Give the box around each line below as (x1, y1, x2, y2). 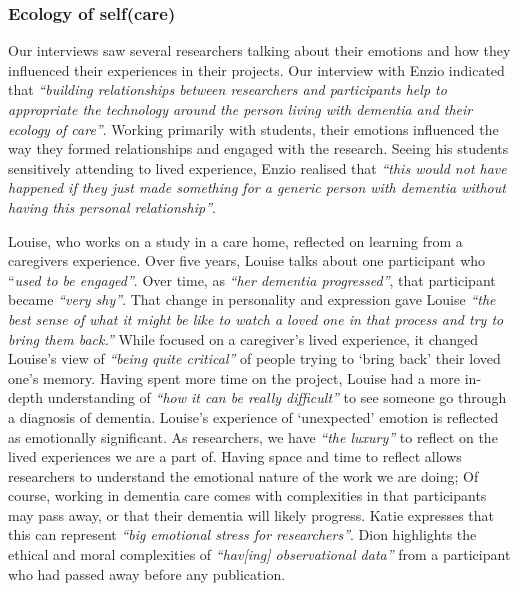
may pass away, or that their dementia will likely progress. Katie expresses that (8, 504, 495, 525)
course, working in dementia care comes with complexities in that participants (8, 485, 487, 506)
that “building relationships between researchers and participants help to (8, 79, 447, 100)
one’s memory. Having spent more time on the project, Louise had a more (8, 367, 461, 388)
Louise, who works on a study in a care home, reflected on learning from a (8, 230, 463, 251)
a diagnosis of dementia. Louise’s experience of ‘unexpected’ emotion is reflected (8, 406, 499, 427)
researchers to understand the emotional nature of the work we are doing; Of (8, 465, 479, 486)
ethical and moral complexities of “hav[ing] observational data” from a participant (8, 544, 511, 565)
